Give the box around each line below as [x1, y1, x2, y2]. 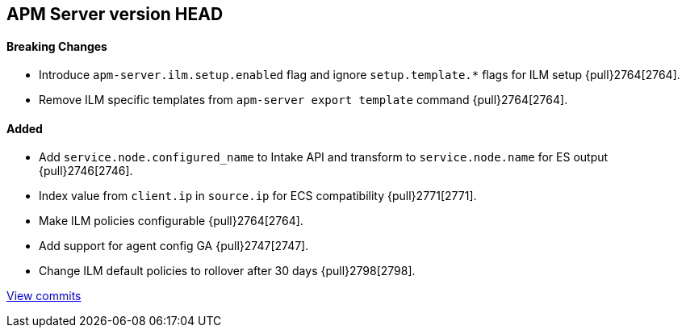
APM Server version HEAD [6, 4, 224, 24]
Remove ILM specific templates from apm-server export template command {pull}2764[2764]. [39, 93, 568, 107]
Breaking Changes [6, 39, 107, 53]
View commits [6, 289, 82, 303]
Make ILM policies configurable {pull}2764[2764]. [39, 214, 303, 228]
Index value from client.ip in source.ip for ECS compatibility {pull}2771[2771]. [39, 189, 477, 203]
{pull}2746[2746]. [39, 164, 133, 178]
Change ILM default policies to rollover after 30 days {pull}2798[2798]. [39, 264, 416, 278]
